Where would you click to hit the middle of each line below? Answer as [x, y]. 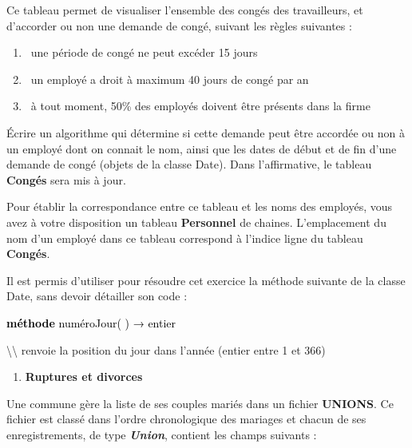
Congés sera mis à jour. [66, 179]
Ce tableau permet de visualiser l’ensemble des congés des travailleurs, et [185, 10]
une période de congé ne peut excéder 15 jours [144, 52]
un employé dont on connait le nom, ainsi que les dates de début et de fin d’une [202, 148]
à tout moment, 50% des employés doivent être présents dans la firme [200, 106]
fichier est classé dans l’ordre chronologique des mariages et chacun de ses [186, 419]
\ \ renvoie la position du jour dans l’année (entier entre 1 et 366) [166, 349]
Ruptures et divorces [84, 377]
